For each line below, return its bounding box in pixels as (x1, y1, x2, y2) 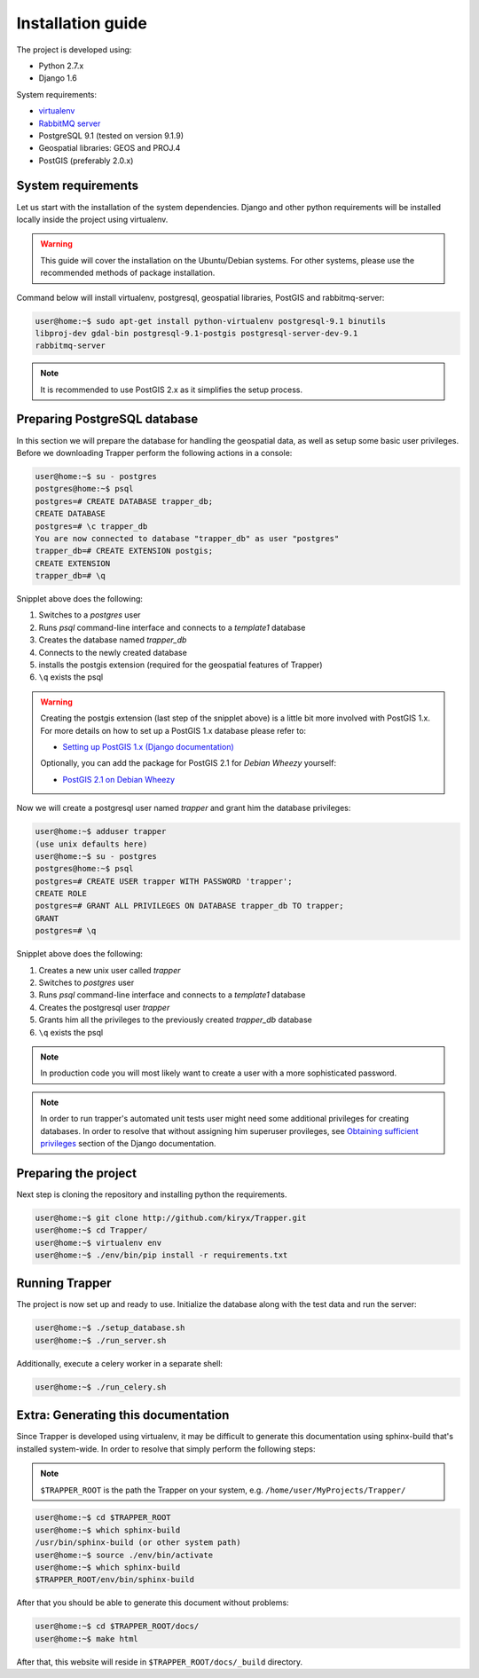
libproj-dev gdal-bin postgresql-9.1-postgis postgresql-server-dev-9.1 (35, 328, 358, 338)
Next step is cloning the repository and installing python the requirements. (16, 1189, 287, 1200)
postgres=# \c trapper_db (35, 521, 148, 532)
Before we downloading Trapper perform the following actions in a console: (16, 447, 293, 458)
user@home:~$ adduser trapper (35, 826, 167, 837)
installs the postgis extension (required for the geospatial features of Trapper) (38, 659, 323, 670)
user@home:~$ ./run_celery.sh (35, 1382, 167, 1392)
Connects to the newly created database (38, 647, 188, 658)
